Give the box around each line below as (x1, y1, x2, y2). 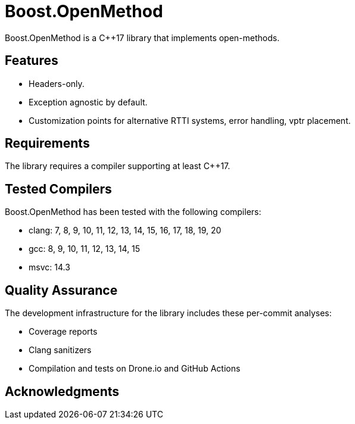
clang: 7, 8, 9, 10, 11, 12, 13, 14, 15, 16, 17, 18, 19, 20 (29, 225, 222, 236)
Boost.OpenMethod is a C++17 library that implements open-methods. (5, 32, 280, 43)
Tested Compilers (5, 181, 112, 197)
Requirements (5, 136, 90, 151)
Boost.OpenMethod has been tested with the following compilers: (5, 207, 261, 217)
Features (5, 53, 58, 68)
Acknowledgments (5, 384, 120, 399)
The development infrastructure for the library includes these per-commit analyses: (5, 308, 332, 319)
